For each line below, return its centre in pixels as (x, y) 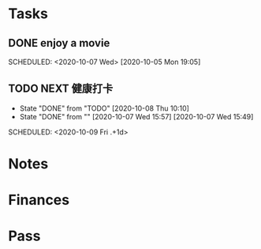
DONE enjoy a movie (59, 43)
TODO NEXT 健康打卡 (61, 89)
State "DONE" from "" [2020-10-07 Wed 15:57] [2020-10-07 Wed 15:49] (136, 116)
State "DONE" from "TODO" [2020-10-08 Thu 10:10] (104, 108)
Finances (39, 200)
